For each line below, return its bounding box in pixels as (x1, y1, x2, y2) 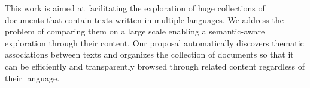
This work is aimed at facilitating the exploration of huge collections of (5, 2, 265, 14)
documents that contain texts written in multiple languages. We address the (5, 13, 284, 26)
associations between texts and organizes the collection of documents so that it (5, 48, 294, 61)
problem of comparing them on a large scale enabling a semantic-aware (5, 25, 265, 37)
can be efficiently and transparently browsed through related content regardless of (5, 59, 305, 72)
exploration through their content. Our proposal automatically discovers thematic (5, 36, 304, 49)
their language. (5, 71, 60, 84)
